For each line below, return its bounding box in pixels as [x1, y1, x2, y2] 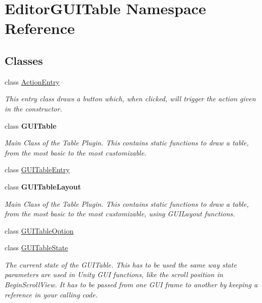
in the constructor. [5, 103, 62, 113]
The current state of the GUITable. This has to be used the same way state [5, 259, 237, 270]
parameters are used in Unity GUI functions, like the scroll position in [5, 269, 223, 280]
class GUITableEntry [5, 164, 70, 175]
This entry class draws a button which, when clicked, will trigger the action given [5, 93, 256, 104]
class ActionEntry [5, 76, 60, 87]
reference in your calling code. [5, 289, 98, 299]
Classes [5, 52, 43, 68]
